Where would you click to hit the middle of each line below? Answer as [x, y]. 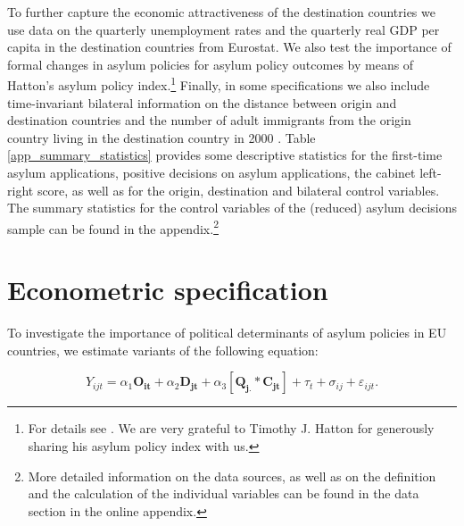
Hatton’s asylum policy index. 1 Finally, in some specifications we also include [219, 84]
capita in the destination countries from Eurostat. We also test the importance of [229, 47]
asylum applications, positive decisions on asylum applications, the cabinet [211, 172]
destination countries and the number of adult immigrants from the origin [209, 120]
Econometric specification [168, 290]
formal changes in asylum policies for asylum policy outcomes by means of [211, 64]
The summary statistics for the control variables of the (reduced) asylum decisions [232, 208]
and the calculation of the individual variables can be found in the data [224, 493]
